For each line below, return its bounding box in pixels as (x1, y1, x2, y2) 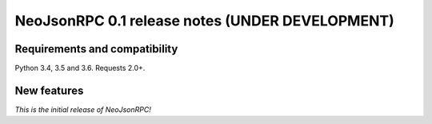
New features (14, 83, 84, 97)
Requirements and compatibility (14, 42, 178, 56)
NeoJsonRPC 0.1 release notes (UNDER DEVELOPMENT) (14, 12, 395, 29)
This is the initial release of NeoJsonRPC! (14, 104, 151, 114)
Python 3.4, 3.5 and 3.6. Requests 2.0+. (14, 64, 146, 73)
